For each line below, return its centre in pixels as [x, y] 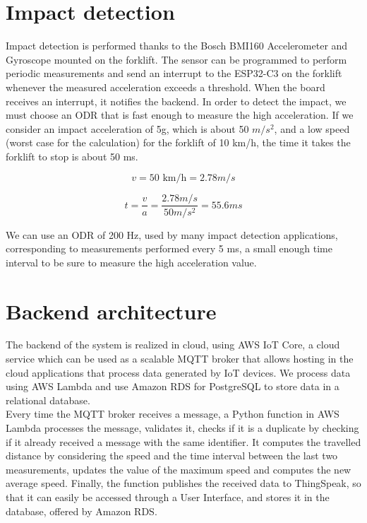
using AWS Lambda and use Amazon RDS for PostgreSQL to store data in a [173, 386]
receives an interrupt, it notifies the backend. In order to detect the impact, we [176, 101]
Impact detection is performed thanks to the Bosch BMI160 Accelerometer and [177, 46]
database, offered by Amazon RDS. [82, 511]
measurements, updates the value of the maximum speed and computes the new [179, 469]
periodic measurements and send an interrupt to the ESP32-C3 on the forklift [174, 73]
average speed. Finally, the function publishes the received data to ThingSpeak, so [183, 483]
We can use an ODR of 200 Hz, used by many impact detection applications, [172, 234]
